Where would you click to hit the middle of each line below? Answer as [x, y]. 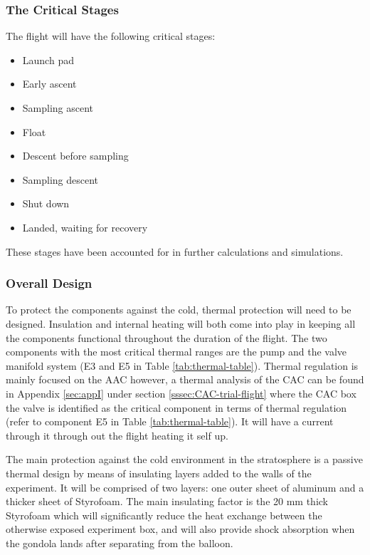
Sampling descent [60, 179]
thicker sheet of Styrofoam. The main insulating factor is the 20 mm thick [167, 501]
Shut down [46, 203]
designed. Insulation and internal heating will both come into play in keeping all [181, 323]
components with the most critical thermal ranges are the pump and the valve [176, 352]
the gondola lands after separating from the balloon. [120, 543]
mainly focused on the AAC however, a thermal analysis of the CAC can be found [185, 379]
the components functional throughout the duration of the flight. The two [166, 337]
